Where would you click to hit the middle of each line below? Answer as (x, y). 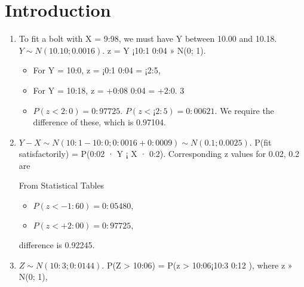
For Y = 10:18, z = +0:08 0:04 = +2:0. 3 (109, 90)
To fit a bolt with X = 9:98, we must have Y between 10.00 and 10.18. (148, 38)
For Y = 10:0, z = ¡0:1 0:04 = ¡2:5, (97, 70)
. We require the (244, 110)
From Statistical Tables (62, 185)
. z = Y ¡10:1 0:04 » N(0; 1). (154, 50)
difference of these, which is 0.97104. (99, 122)
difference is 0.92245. (57, 245)
